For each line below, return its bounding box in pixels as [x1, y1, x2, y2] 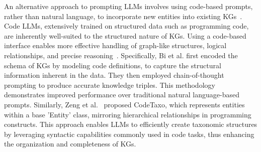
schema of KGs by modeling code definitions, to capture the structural [4, 60, 221, 70]
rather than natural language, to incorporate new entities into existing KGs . [4, 11, 242, 21]
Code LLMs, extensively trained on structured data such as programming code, [4, 21, 249, 31]
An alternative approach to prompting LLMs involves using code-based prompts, [4, 1, 253, 11]
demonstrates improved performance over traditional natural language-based [4, 89, 239, 100]
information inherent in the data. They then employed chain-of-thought [4, 70, 224, 80]
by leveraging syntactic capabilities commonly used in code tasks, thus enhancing [4, 128, 254, 139]
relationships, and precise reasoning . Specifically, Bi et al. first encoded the [4, 50, 238, 60]
